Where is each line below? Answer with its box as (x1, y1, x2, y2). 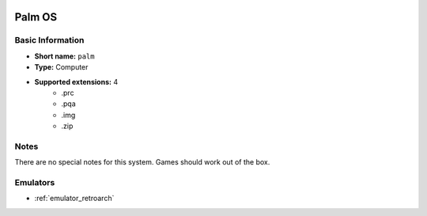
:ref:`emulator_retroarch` (34, 194, 115, 203)
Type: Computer (34, 63, 89, 72)
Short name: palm (34, 51, 95, 61)
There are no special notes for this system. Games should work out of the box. (14, 157, 270, 167)
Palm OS (14, 10, 58, 24)
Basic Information (14, 35, 85, 46)
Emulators (14, 177, 55, 188)
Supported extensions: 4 (34, 77, 119, 86)
